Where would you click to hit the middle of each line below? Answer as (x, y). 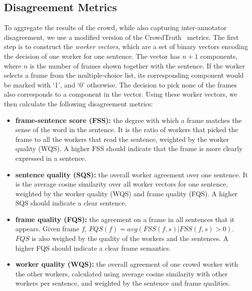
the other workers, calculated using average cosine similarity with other (121, 273)
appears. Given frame (47, 229)
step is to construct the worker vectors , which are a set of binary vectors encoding (126, 46)
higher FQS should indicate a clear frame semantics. (93, 248)
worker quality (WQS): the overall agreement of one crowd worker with (127, 264)
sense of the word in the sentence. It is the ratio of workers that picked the (127, 129)
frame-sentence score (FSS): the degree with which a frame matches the (128, 120)
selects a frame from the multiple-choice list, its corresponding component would (124, 75)
